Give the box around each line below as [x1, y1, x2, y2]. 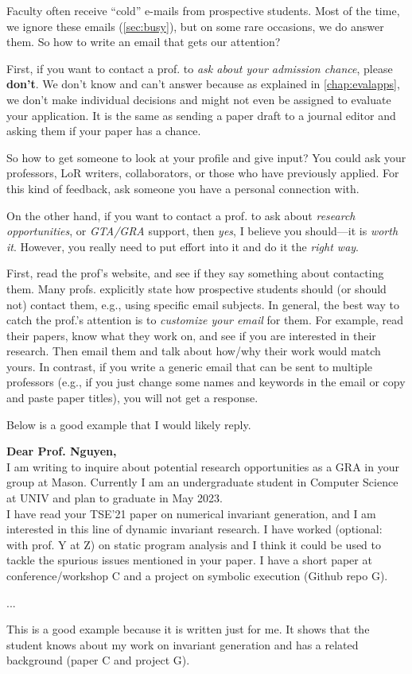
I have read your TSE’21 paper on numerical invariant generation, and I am [6, 505, 376, 521]
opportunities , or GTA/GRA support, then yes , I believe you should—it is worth [6, 223, 398, 239]
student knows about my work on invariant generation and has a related [6, 636, 359, 653]
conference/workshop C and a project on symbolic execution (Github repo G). [6, 567, 388, 583]
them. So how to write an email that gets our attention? [6, 33, 281, 50]
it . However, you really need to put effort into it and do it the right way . [6, 238, 360, 254]
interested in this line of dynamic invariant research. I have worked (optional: [6, 521, 383, 537]
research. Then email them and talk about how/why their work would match [6, 343, 381, 359]
